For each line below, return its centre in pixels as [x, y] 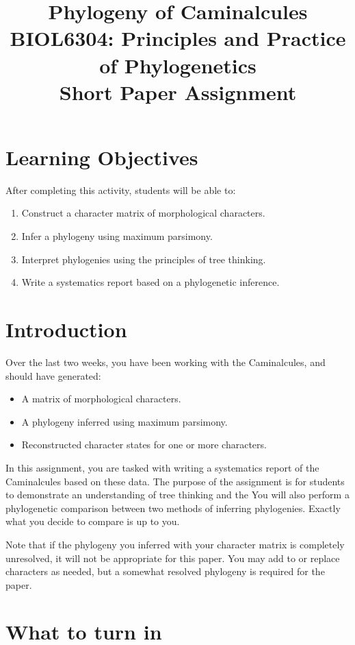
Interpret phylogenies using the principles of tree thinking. [144, 259]
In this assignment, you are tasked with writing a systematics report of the [162, 467]
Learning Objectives [102, 157]
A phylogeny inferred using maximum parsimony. [124, 421]
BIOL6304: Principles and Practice [178, 38]
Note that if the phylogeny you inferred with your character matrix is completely [175, 544]
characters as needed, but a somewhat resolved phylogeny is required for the [165, 571]
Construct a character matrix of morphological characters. [143, 213]
